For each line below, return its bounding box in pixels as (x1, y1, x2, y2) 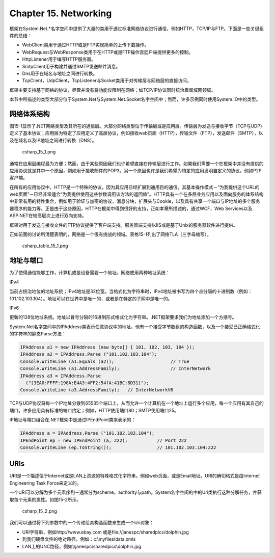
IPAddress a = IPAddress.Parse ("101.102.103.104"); (20, 431, 155, 436)
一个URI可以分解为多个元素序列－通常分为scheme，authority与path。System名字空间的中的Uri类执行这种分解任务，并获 (9, 489, 262, 495)
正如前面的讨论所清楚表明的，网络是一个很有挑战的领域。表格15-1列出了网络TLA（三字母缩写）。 (9, 231, 211, 237)
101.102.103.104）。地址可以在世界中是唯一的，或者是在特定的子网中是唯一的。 (9, 296, 173, 302)
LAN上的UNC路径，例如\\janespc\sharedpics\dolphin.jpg (22, 543, 142, 549)
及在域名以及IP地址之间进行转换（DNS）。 (9, 137, 97, 143)
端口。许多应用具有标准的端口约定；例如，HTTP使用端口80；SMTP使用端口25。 (9, 407, 179, 413)
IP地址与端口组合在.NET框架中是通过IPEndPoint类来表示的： (9, 417, 136, 423)
